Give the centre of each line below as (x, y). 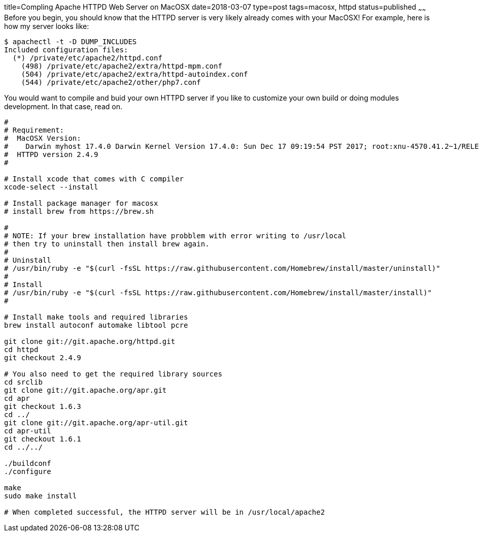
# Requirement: (34, 130)
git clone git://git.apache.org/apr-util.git (96, 422)
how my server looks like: (47, 26)
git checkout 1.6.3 (43, 406)
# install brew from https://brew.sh (79, 211)
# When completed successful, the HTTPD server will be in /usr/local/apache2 (165, 512)
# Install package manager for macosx (81, 203)
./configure (28, 471)
